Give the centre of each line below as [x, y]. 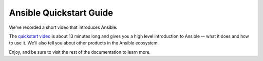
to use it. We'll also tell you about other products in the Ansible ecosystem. [84, 43]
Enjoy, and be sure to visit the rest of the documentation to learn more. [80, 52]
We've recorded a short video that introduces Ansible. [63, 27]
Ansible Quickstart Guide [61, 13]
